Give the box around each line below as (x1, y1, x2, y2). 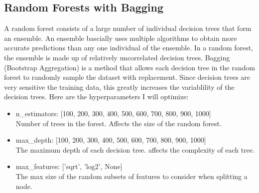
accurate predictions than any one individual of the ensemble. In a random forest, (4, 42, 254, 53)
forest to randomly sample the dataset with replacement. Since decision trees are (4, 72, 251, 82)
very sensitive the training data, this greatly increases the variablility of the (4, 81, 235, 92)
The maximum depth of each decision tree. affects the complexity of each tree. (15, 144, 255, 155)
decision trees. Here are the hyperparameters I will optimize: (4, 91, 189, 102)
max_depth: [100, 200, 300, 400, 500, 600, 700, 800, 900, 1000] (15, 135, 206, 145)
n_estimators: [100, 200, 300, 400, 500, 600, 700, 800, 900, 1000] (15, 108, 211, 118)
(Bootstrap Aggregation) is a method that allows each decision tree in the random (4, 62, 255, 72)
